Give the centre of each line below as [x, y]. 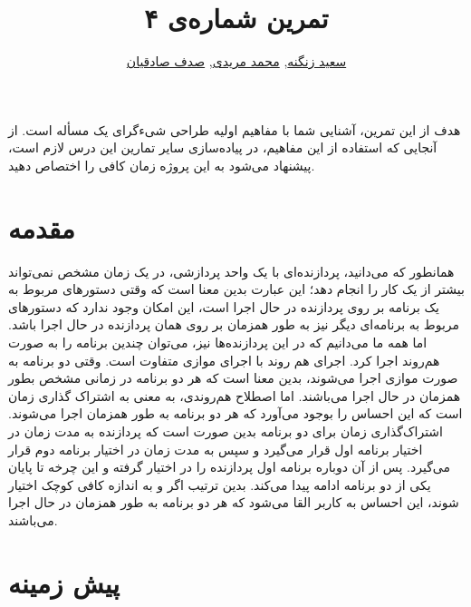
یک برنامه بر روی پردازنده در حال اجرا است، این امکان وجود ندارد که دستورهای [224, 306]
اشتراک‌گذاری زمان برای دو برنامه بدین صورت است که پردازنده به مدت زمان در [226, 431]
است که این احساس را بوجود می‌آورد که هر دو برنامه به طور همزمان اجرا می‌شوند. [235, 413]
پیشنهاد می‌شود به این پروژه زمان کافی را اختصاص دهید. [162, 165]
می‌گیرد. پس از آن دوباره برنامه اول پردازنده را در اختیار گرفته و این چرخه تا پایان [230, 467]
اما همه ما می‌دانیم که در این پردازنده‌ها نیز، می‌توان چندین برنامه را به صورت [218, 342]
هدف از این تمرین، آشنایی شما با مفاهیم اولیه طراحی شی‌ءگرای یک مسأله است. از [235, 129]
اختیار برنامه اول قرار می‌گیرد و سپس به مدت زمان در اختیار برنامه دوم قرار [216, 449]
